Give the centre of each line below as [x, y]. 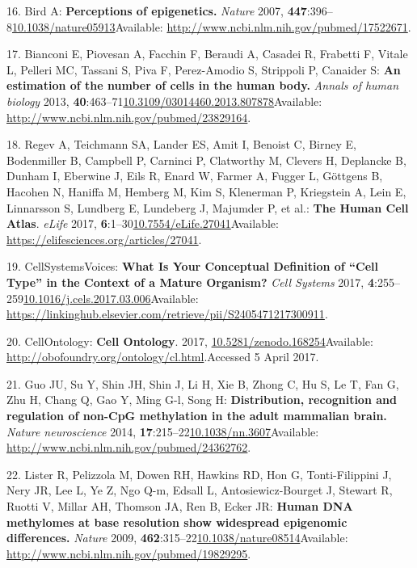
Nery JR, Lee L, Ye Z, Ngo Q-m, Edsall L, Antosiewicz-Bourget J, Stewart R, [200, 490]
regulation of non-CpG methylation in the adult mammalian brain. [197, 416]
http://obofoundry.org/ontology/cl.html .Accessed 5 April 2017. [163, 357]
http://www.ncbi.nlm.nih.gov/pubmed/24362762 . [129, 447]
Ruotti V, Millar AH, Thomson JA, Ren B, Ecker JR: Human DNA [180, 506]
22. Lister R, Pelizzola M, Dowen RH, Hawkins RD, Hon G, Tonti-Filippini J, [199, 474]
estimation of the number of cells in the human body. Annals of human [203, 85]
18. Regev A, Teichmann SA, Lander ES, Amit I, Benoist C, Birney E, [181, 144]
